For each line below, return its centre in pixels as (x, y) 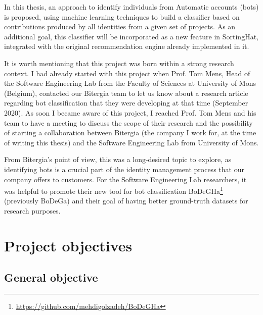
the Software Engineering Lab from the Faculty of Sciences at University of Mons (130, 83)
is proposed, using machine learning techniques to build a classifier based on (122, 16)
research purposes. (32, 210)
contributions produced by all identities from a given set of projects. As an (120, 27)
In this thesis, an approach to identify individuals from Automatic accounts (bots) (131, 7)
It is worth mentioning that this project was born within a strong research (119, 63)
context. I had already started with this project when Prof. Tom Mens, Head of (127, 73)
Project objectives (68, 245)
